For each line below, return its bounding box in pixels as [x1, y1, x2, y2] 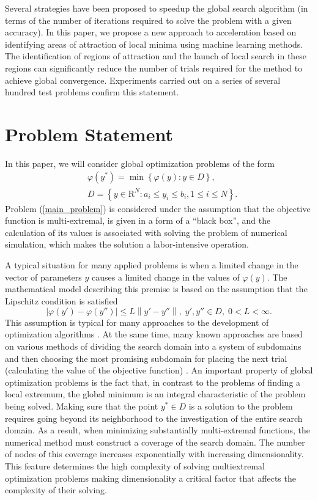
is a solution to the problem [188, 399, 293, 412]
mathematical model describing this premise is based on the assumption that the [5, 282, 308, 295]
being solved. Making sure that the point [5, 399, 158, 412]
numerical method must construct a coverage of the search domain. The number [5, 435, 305, 448]
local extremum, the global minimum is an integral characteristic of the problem [5, 388, 306, 400]
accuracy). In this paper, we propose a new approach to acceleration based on [5, 26, 297, 39]
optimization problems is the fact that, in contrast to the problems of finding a [5, 375, 301, 388]
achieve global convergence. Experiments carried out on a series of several [5, 73, 281, 86]
